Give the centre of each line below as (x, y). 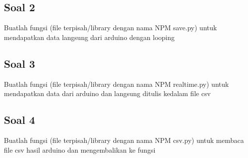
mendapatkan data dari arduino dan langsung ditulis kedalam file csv (107, 93)
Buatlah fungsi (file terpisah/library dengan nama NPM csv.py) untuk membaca (124, 140)
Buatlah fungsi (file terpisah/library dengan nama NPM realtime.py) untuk (116, 84)
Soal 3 (20, 63)
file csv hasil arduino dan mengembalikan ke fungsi (80, 149)
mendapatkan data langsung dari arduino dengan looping (89, 37)
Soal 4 (20, 120)
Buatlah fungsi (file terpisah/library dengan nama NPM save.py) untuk (110, 28)
